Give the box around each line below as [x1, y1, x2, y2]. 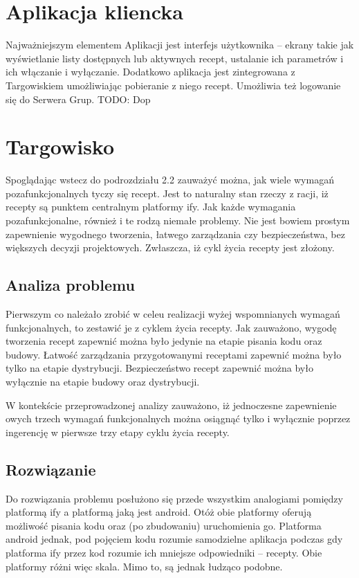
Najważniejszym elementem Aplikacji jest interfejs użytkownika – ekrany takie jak [6, 37, 354, 52]
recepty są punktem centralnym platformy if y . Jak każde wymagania [6, 199, 296, 214]
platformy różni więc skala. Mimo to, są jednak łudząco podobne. [6, 559, 283, 573]
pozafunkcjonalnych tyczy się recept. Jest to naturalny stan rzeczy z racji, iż [6, 186, 329, 200]
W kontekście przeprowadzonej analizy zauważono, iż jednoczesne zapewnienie [6, 397, 337, 412]
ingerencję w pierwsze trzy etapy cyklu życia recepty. [6, 424, 230, 439]
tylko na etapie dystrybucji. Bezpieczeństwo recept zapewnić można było [6, 361, 313, 375]
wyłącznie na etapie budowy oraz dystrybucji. [6, 374, 200, 388]
